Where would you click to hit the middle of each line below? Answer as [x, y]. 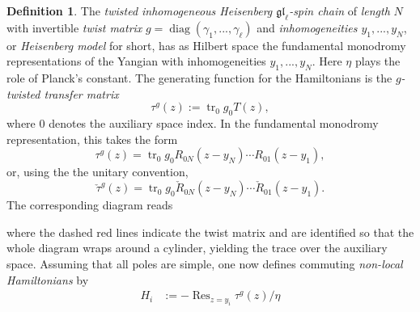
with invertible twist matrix [74, 27]
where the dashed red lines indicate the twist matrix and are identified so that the [210, 232]
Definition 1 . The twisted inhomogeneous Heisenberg [140, 11]
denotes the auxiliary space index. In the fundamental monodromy [214, 123]
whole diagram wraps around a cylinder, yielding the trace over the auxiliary [197, 248]
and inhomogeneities [307, 27]
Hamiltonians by [48, 279]
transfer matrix [81, 93]
